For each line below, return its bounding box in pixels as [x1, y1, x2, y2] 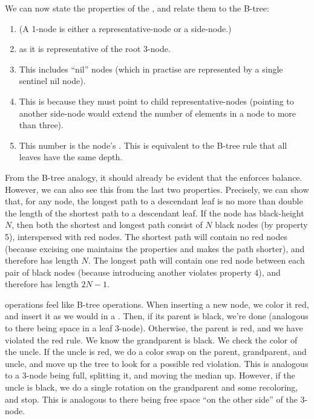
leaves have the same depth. [19, 151, 123, 163]
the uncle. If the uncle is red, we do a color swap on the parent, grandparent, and [5, 345, 307, 358]
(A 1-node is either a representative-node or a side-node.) [19, 22, 232, 34]
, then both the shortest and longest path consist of [11, 218, 203, 231]
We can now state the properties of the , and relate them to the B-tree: [5, 2, 269, 14]
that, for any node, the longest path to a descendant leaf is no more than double [5, 195, 303, 207]
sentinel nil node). [19, 74, 86, 87]
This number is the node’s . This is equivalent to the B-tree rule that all [19, 138, 287, 151]
